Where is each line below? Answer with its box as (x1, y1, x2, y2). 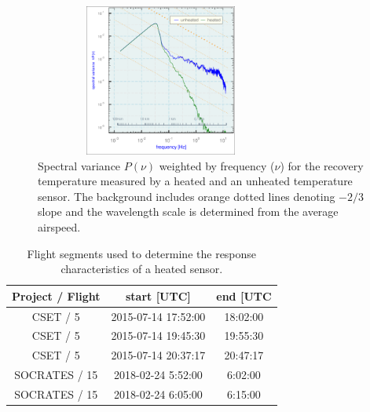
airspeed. (38, 218, 81, 235)
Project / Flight (12, 287, 101, 304)
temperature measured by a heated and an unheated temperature (38, 173, 353, 189)
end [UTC (216, 287, 272, 304)
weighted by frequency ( (159, 157, 275, 173)
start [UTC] (125, 287, 191, 304)
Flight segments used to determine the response (27, 245, 257, 261)
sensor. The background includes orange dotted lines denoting (38, 188, 335, 204)
